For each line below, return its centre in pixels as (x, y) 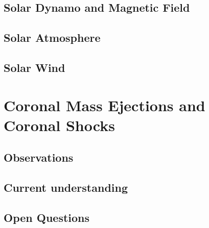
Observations (39, 157)
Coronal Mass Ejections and (104, 105)
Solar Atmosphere (52, 37)
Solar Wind (34, 67)
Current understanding (66, 187)
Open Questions (47, 217)
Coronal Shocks (59, 125)
